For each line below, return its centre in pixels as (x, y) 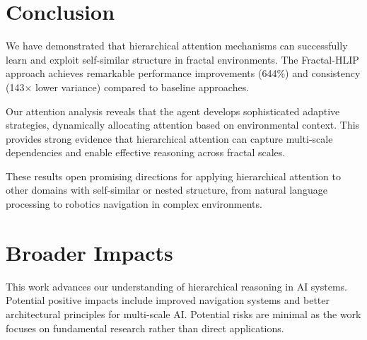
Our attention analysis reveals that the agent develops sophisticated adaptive (173, 111)
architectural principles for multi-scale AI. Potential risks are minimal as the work (183, 313)
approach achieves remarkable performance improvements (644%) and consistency (183, 73)
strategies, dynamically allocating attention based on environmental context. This (183, 125)
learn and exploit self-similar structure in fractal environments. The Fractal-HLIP (182, 59)
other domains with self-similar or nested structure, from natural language (167, 190)
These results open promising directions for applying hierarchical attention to (173, 176)
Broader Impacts (89, 252)
